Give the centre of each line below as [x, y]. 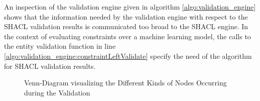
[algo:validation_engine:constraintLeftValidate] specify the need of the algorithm [128, 56]
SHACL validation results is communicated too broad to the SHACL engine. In [126, 26]
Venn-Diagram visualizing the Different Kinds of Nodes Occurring [125, 83]
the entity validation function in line [60, 46]
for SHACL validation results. [50, 66]
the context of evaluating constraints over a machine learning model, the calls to [127, 36]
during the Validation [57, 92]
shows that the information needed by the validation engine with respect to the [126, 16]
